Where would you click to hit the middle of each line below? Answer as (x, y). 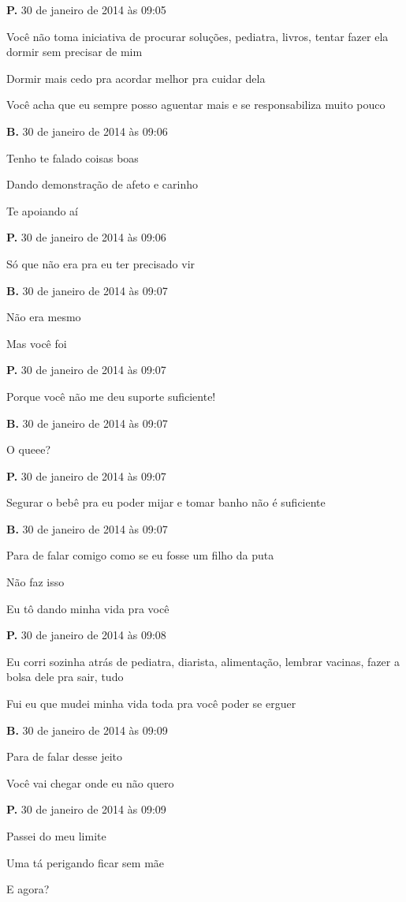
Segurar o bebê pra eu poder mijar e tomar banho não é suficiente (166, 502)
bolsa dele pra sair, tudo (65, 677)
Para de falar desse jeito (65, 756)
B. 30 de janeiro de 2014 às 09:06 (87, 131)
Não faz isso (35, 582)
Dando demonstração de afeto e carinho (102, 184)
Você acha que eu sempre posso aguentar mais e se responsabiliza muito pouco (196, 105)
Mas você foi (37, 343)
